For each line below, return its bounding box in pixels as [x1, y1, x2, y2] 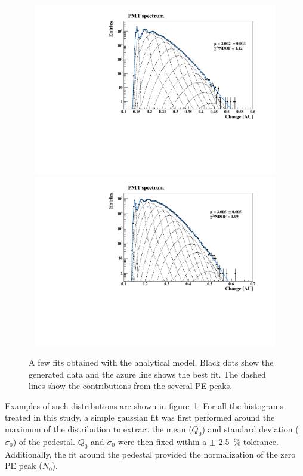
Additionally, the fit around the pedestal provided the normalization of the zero [5, 447, 296, 460]
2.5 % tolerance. [218, 435, 279, 447]
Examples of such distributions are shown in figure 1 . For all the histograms [5, 399, 284, 412]
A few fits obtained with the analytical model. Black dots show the [29, 356, 274, 369]
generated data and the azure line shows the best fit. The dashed [29, 367, 266, 380]
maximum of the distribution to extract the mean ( [5, 423, 192, 435]
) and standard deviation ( [202, 423, 299, 435]
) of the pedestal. [13, 435, 75, 447]
